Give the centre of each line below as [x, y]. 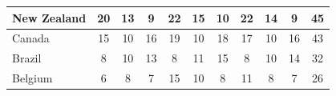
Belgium [32, 78]
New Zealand [49, 17]
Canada [31, 38]
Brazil [27, 58]
